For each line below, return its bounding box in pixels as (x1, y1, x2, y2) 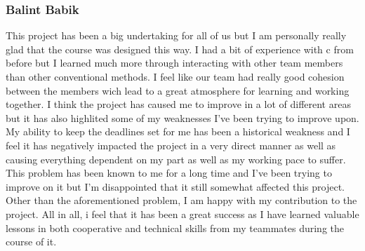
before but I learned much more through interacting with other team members (6, 55, 343, 70)
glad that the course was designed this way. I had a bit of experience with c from (6, 41, 354, 56)
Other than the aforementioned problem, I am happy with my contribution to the (6, 193, 357, 208)
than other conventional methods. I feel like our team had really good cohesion (6, 69, 345, 83)
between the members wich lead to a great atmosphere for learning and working (6, 83, 350, 97)
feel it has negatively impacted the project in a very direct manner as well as (6, 137, 336, 152)
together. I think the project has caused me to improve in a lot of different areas (6, 97, 351, 111)
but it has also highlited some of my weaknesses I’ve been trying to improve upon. (6, 110, 359, 125)
